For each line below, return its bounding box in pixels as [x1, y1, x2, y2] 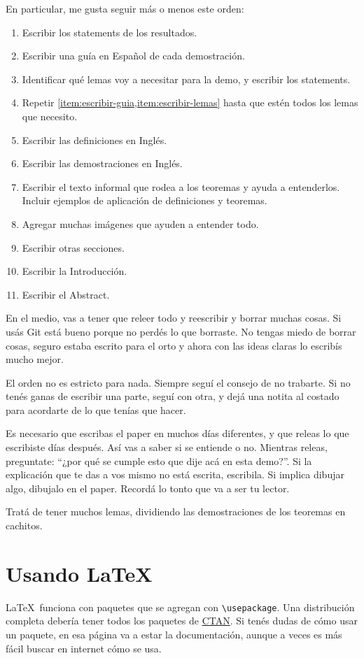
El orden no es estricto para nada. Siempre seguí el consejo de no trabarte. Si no [6, 375, 351, 389]
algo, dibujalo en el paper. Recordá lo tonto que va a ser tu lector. [6, 480, 290, 495]
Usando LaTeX [6, 559, 153, 587]
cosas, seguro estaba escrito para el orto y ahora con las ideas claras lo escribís [6, 338, 342, 352]
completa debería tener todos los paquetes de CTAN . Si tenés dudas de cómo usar [6, 613, 358, 628]
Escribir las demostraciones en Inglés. [22, 156, 183, 171]
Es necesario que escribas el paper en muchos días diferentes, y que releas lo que [6, 426, 349, 441]
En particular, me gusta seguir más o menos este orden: [6, 1, 244, 15]
